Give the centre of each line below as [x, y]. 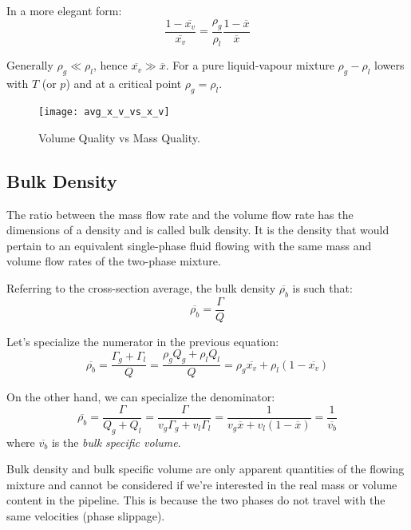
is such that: [322, 287]
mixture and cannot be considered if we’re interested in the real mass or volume [202, 484]
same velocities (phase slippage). [86, 515]
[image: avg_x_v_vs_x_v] [104, 112]
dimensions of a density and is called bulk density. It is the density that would [198, 230]
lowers [389, 65]
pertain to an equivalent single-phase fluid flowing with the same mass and [189, 245]
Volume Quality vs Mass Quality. [119, 137]
